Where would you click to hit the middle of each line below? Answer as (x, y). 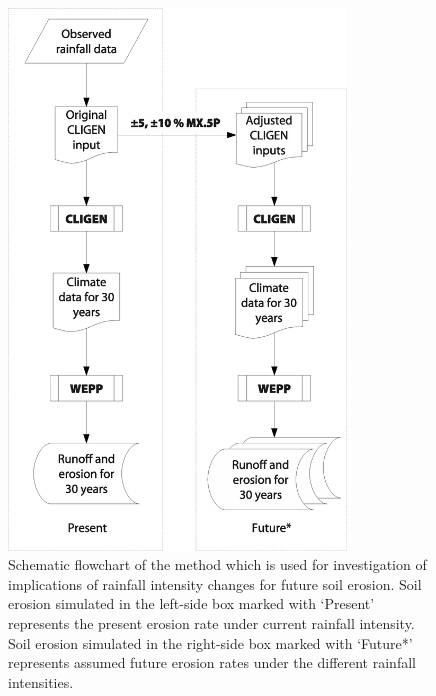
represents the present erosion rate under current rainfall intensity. (211, 623)
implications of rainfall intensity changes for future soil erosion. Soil (215, 583)
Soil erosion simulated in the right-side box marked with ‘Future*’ (210, 642)
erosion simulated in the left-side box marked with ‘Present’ (191, 603)
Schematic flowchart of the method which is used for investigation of (217, 564)
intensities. (41, 681)
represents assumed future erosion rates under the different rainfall (212, 662)
